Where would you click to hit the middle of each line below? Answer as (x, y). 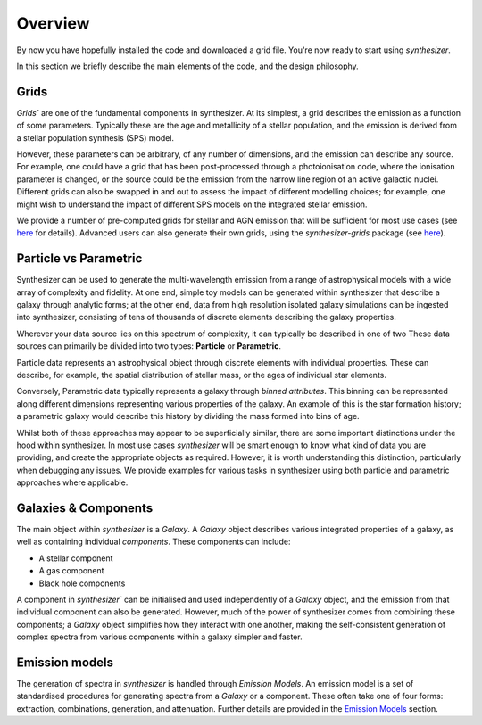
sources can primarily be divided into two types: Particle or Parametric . (149, 346)
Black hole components (82, 583)
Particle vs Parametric (79, 259)
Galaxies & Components (85, 508)
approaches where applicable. (72, 482)
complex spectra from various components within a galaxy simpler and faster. (159, 637)
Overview (53, 23)
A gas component (71, 571)
